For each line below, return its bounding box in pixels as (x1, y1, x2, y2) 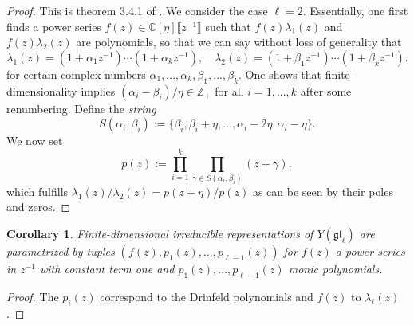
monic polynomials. (288, 260, 383, 277)
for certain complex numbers (6, 65, 146, 82)
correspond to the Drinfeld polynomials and (100, 288, 313, 304)
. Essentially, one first (302, 2, 408, 18)
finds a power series (6, 18, 101, 34)
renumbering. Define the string (6, 100, 156, 116)
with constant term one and (40, 260, 175, 277)
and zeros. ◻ (6, 198, 71, 215)
